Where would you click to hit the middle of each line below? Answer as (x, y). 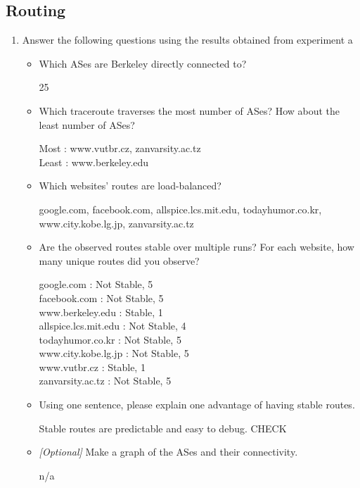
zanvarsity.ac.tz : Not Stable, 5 (105, 381)
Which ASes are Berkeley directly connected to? (143, 63)
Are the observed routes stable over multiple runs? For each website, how (197, 247)
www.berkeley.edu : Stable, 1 (101, 312)
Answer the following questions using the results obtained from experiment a (187, 40)
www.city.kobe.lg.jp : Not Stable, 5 (114, 353)
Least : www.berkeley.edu (94, 162)
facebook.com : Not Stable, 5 (101, 298)
